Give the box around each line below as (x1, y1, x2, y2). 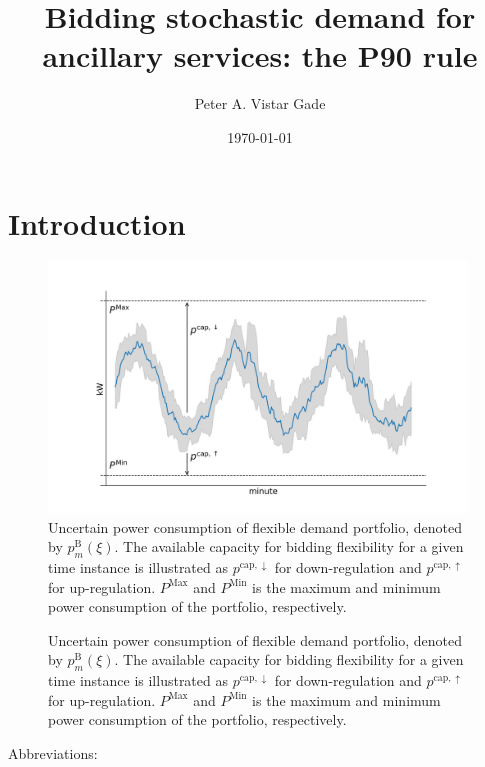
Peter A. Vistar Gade (194, 93, 326, 114)
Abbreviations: (8, 743, 98, 764)
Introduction (8, 202, 186, 243)
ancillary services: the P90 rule (42, 35, 478, 76)
